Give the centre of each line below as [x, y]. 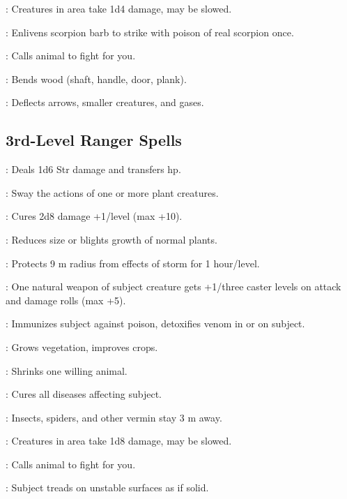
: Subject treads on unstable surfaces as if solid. [107, 487]
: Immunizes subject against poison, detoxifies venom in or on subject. [155, 323]
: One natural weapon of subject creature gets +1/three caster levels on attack [173, 286]
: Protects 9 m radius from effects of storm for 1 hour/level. [133, 263]
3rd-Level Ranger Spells [94, 140]
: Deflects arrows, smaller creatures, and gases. [105, 102]
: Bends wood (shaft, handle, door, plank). [96, 79]
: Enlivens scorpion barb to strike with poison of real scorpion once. [150, 32]
